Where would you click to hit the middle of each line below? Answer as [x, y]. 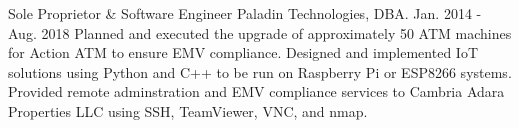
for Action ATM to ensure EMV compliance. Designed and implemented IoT [243, 52]
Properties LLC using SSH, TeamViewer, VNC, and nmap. [188, 110]
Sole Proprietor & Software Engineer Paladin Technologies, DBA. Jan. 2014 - [245, 13]
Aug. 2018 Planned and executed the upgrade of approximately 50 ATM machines [260, 32]
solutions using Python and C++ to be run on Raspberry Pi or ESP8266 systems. [260, 71]
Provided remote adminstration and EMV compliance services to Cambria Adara [256, 91]
